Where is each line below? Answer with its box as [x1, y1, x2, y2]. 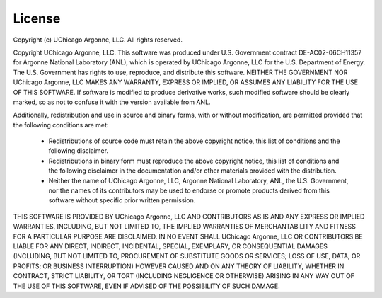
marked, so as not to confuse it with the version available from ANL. [13, 98, 212, 106]
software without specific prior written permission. [48, 196, 196, 205]
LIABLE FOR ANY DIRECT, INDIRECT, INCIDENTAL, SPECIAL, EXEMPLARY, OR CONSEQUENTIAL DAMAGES [13, 241, 328, 251]
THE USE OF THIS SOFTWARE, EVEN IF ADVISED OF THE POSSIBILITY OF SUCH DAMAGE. [13, 282, 281, 290]
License [13, 11, 61, 26]
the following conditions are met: [13, 120, 109, 129]
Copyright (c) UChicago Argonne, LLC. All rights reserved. [13, 35, 183, 44]
